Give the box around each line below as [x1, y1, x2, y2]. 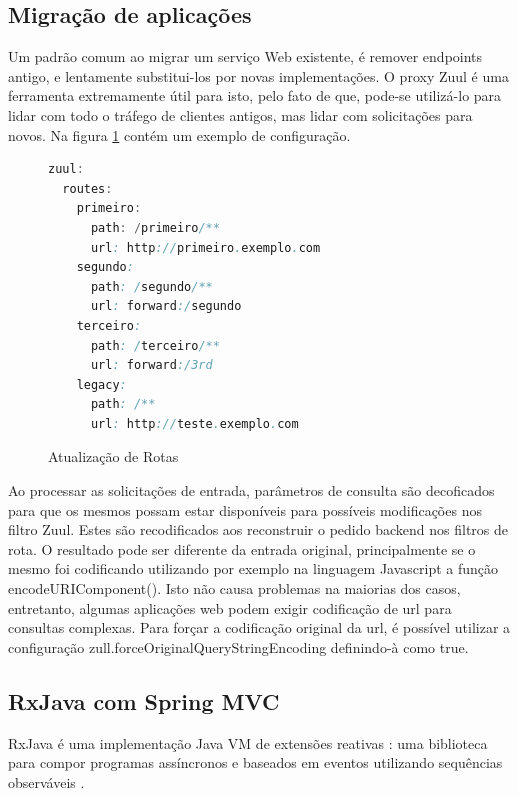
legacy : [76, 377, 127, 392]
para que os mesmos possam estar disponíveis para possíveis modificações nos [8, 499, 482, 520]
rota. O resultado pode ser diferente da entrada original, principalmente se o [8, 538, 476, 559]
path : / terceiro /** [90, 338, 220, 353]
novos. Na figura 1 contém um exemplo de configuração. [8, 124, 351, 145]
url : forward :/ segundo [90, 299, 242, 314]
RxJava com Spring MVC [8, 685, 280, 716]
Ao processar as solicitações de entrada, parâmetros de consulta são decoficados [8, 480, 495, 501]
